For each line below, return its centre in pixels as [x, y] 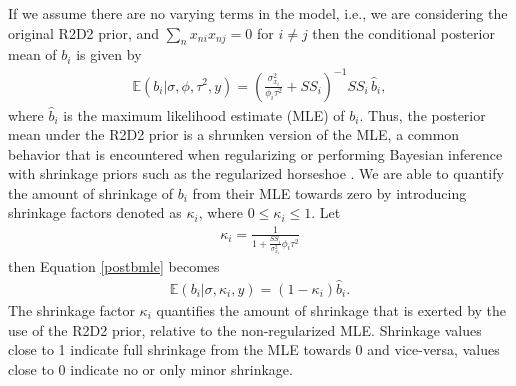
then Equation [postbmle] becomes [114, 266]
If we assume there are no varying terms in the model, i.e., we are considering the [258, 13]
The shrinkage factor [71, 309]
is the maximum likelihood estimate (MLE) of [204, 114]
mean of [32, 54]
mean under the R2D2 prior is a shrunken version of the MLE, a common [234, 134]
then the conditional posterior [403, 32]
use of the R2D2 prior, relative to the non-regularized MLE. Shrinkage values [245, 329]
